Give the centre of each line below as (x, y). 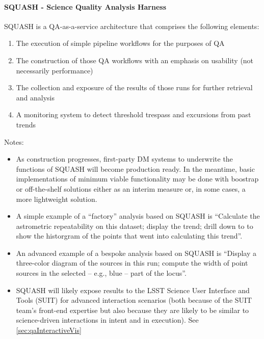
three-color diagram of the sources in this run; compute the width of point (132, 263)
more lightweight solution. (57, 199)
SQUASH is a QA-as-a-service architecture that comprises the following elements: (132, 26)
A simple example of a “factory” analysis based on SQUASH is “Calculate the (138, 216)
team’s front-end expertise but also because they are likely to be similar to (133, 310)
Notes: (14, 141)
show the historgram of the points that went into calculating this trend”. (129, 236)
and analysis (35, 97)
